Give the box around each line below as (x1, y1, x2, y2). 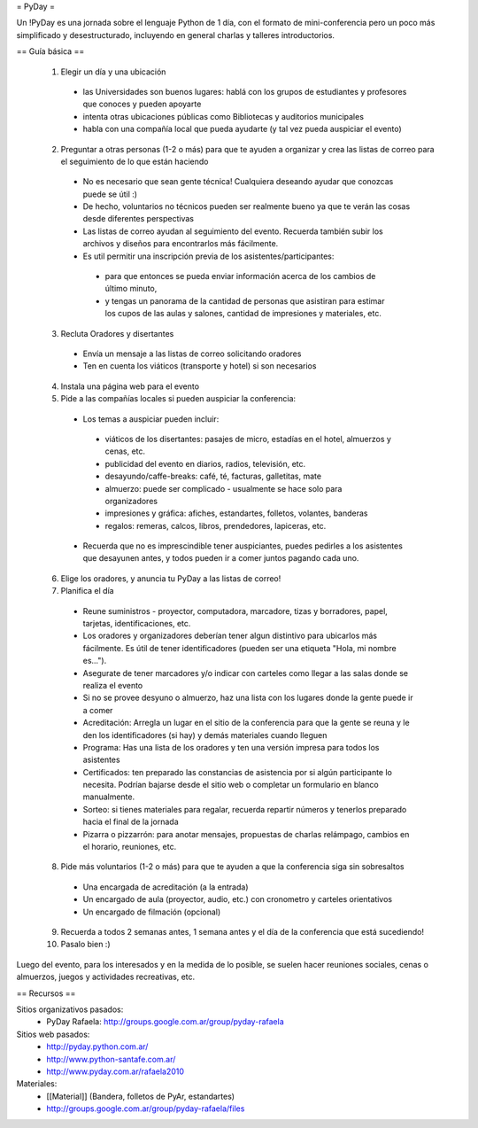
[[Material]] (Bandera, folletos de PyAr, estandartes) (46, 1091, 235, 1101)
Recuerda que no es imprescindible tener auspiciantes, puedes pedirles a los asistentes (82, 541, 403, 551)
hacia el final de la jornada (82, 816, 179, 828)
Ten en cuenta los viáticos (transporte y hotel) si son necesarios (82, 361, 317, 371)
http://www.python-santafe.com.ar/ (46, 1054, 176, 1064)
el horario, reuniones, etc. (82, 842, 177, 852)
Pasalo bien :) (60, 939, 111, 950)
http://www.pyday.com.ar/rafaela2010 (46, 1066, 185, 1077)
